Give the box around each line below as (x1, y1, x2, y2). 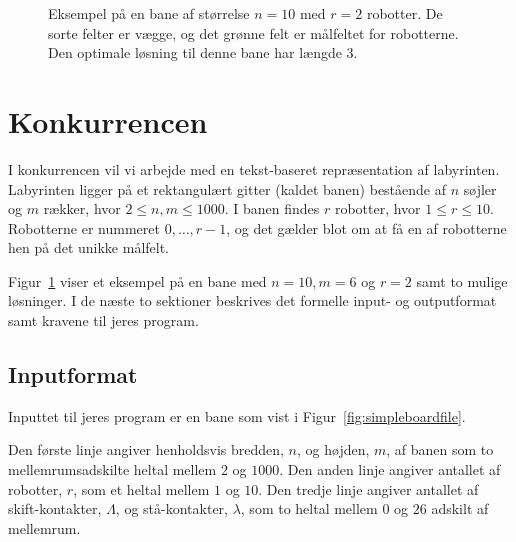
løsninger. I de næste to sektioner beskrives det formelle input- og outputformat (8, 290, 497, 311)
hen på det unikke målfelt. (8, 237, 170, 258)
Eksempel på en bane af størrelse (48, 3, 250, 23)
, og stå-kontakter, (115, 498, 228, 519)
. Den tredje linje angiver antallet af (258, 478, 479, 499)
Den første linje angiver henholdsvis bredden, (8, 439, 284, 460)
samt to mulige (416, 270, 508, 291)
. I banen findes (224, 198, 320, 219)
